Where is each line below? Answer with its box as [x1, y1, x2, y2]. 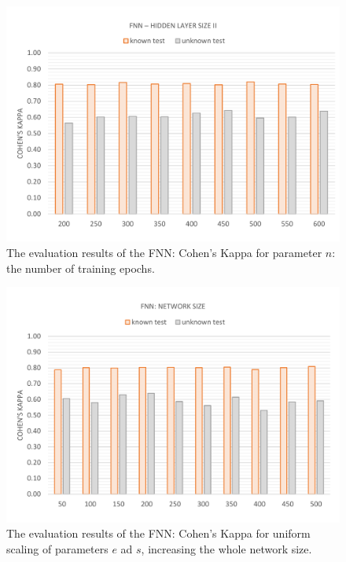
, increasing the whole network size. [141, 540, 312, 556]
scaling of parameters [6, 540, 109, 556]
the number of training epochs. [6, 259, 155, 276]
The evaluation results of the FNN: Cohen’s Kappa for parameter [6, 244, 322, 260]
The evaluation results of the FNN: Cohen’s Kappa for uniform [6, 525, 311, 542]
